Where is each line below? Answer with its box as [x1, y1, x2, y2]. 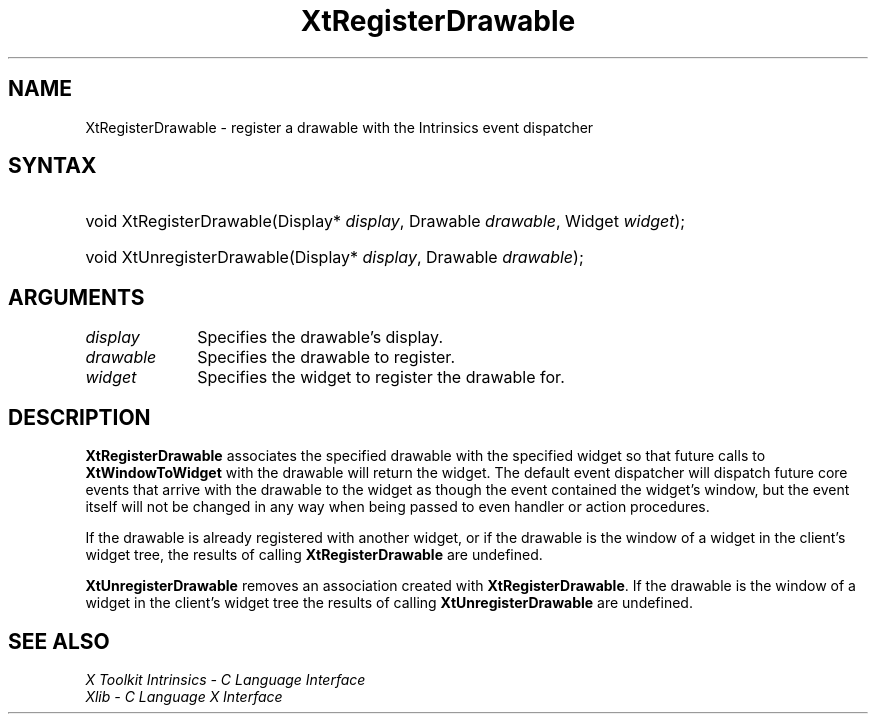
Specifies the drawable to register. [197, 347, 455, 368]
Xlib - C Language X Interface [85, 687, 283, 705]
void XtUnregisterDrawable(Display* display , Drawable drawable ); [85, 247, 584, 268]
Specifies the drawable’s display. [197, 327, 444, 348]
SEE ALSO [8, 628, 110, 654]
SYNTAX [8, 153, 97, 179]
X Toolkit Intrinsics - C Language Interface [85, 670, 366, 688]
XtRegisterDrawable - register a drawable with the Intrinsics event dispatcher [85, 118, 594, 136]
